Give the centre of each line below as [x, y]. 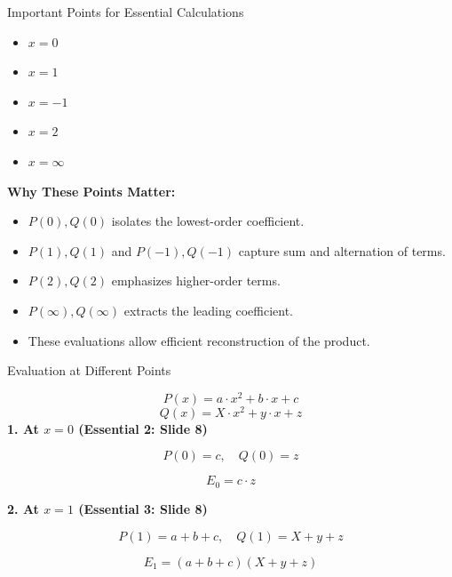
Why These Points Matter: [91, 191]
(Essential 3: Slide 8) [143, 508]
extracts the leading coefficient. [208, 310]
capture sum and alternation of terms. [342, 250]
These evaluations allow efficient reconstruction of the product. [199, 340]
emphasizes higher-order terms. [196, 280]
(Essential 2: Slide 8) [143, 428]
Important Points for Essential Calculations [126, 12]
